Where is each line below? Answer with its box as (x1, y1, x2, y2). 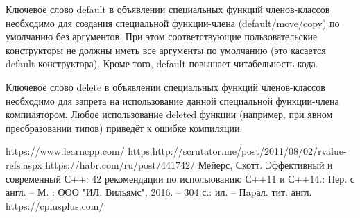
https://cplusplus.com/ (6, 198, 104, 212)
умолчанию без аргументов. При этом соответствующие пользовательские (6, 29, 318, 44)
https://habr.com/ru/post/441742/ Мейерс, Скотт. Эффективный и (45, 157, 333, 171)
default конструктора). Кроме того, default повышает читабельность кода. (6, 56, 318, 71)
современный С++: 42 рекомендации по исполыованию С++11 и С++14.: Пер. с (6, 171, 354, 185)
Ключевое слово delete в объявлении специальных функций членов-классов (6, 79, 325, 94)
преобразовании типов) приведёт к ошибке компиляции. (6, 120, 243, 135)
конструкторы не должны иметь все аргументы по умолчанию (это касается (6, 42, 326, 57)
